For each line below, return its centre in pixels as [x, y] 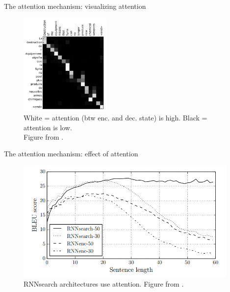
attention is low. [48, 127]
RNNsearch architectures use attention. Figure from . [104, 283]
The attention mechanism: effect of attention [71, 153]
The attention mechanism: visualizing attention [75, 6]
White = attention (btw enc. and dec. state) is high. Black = [115, 118]
